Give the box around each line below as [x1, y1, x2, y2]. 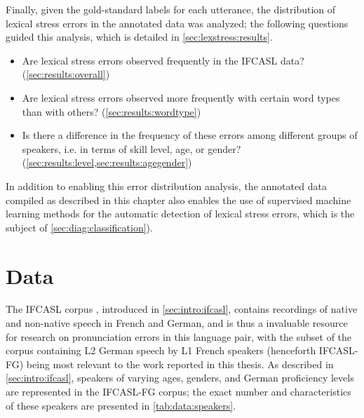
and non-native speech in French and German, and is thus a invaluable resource [6, 316, 348, 330]
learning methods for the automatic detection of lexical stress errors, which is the [6, 206, 355, 221]
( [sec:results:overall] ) [22, 67, 110, 81]
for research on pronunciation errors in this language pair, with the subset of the [6, 329, 352, 344]
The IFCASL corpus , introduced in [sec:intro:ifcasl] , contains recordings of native [6, 302, 358, 316]
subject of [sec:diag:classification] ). [6, 220, 153, 234]
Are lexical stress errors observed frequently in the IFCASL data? [22, 53, 304, 67]
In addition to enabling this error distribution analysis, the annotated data [6, 178, 327, 193]
